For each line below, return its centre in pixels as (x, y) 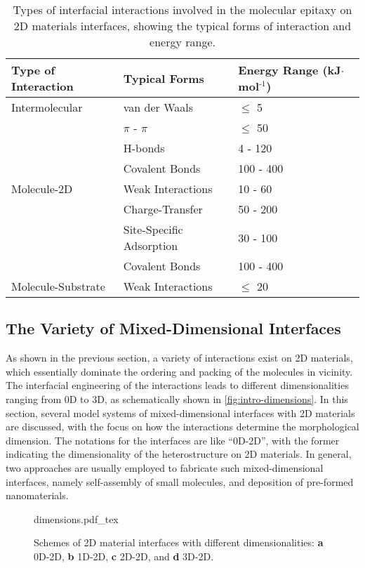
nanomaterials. (37, 495)
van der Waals (158, 107)
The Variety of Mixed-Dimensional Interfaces (173, 328)
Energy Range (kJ (290, 70)
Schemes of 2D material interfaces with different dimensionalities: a (179, 542)
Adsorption (151, 245)
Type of (33, 70)
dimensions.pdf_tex (76, 519)
